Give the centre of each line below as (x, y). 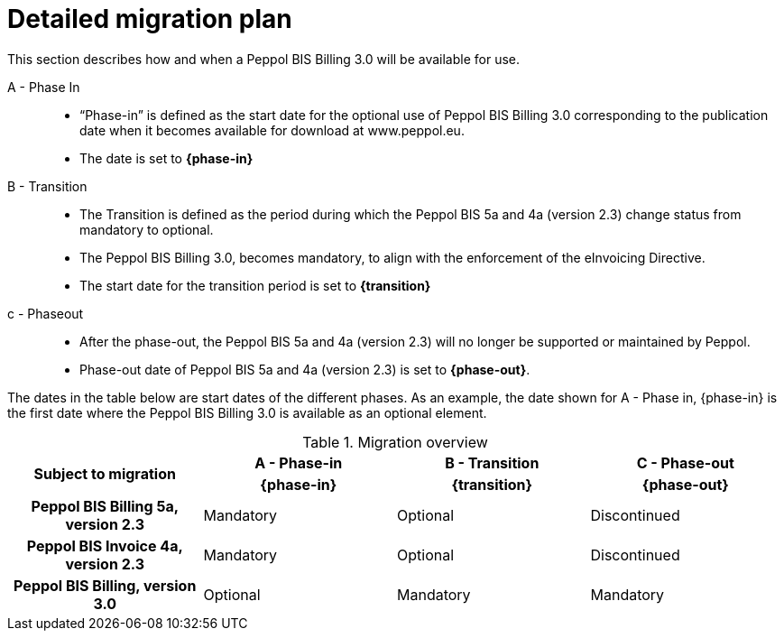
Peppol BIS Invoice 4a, (105, 546)
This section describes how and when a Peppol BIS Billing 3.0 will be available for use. (264, 59)
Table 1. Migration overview (395, 442)
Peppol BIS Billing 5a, (105, 506)
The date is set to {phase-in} (166, 158)
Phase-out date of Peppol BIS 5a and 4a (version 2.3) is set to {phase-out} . (305, 369)
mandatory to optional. (147, 229)
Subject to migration (105, 473)
